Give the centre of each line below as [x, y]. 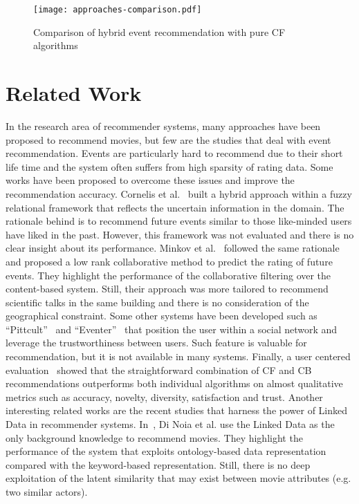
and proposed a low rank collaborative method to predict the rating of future [169, 261]
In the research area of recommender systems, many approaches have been [163, 125]
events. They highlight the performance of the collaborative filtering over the [168, 275]
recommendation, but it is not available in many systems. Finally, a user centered [178, 356]
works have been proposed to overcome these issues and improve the [150, 180]
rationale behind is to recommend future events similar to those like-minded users [179, 221]
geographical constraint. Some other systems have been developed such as [162, 316]
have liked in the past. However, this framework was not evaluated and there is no [180, 234]
